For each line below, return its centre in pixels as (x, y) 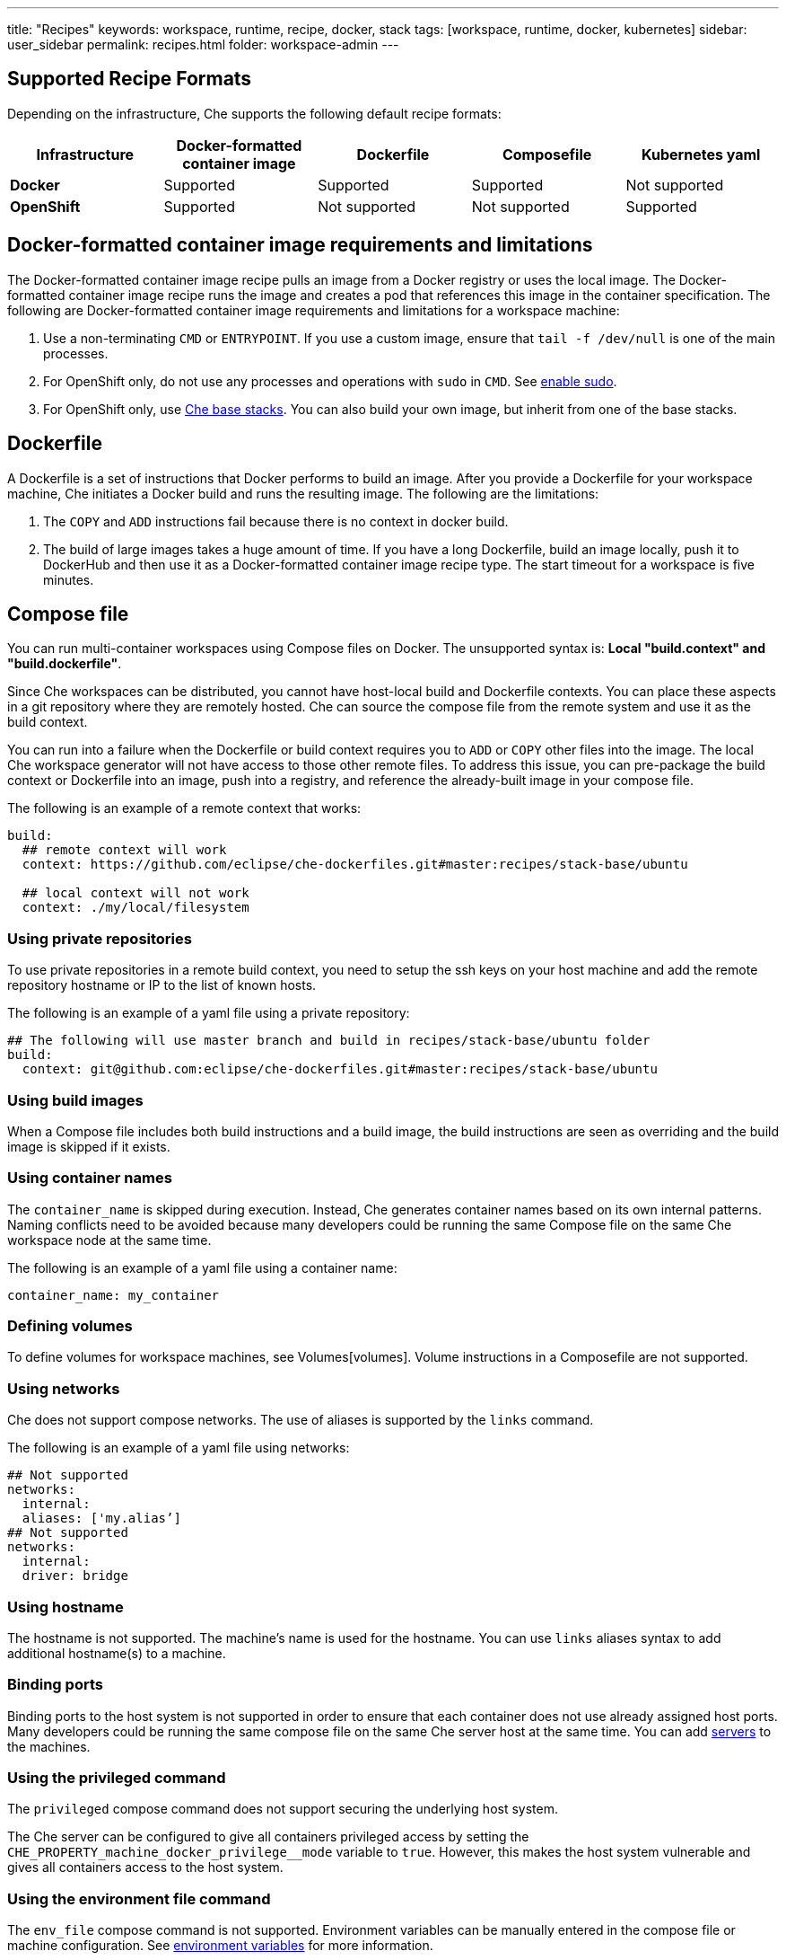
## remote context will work (124, 850)
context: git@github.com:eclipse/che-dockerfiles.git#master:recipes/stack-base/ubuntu (340, 1069)
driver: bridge (75, 1576)
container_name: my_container (114, 1295)
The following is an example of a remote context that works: (184, 808)
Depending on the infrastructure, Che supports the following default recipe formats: (254, 113)
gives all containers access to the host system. (145, 1867)
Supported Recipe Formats (130, 79)
